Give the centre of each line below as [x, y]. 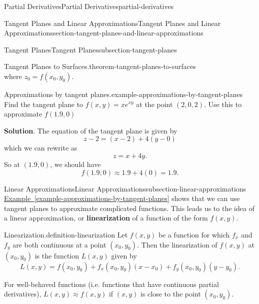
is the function [57, 255]
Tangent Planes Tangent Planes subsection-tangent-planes [90, 49]
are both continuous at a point [59, 244]
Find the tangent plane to [44, 104]
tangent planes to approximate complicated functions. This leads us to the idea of [129, 208]
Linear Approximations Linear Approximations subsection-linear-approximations [125, 188]
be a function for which [194, 234]
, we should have [75, 164]
